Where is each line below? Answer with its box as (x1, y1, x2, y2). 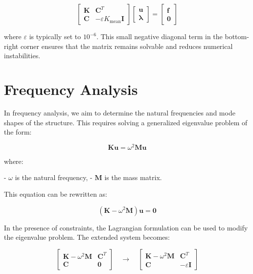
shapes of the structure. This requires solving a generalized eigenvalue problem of (4, 117, 248, 127)
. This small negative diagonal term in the (96, 31, 223, 41)
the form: (4, 127, 32, 137)
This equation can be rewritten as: (4, 188, 108, 199)
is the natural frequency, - (15, 172, 92, 183)
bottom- (225, 31, 249, 41)
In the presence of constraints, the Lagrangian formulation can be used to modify (4, 222, 248, 232)
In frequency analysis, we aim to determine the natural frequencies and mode (4, 107, 235, 117)
